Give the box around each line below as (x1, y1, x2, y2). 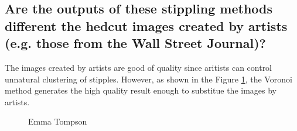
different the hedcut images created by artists (5, 16, 288, 35)
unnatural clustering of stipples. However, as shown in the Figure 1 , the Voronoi (5, 73, 292, 85)
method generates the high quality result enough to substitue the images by (5, 84, 277, 96)
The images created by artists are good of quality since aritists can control (5, 61, 272, 73)
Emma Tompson (28, 115, 87, 127)
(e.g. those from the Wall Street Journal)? (5, 34, 266, 52)
